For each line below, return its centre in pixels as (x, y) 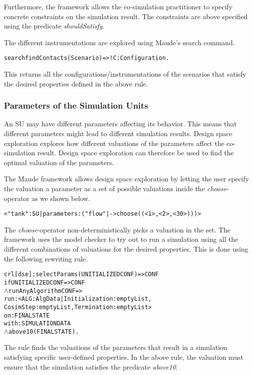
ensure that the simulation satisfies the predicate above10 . (91, 366)
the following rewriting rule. (46, 258)
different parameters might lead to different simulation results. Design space (118, 133)
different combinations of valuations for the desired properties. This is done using (126, 249)
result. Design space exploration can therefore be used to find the (136, 153)
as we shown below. (61, 198)
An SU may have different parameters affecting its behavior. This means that (120, 124)
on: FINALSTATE (27, 315)
